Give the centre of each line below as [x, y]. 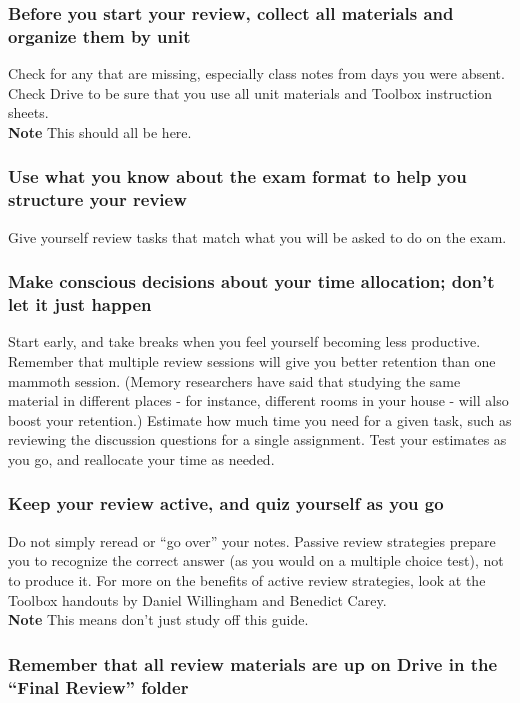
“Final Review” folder [98, 686]
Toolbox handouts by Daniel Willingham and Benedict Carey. [197, 599]
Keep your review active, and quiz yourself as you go [226, 503]
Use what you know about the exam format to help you [237, 176]
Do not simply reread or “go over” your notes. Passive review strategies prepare [252, 540]
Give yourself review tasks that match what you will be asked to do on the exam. [257, 236]
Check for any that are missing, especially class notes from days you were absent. [256, 73]
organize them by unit [99, 35]
